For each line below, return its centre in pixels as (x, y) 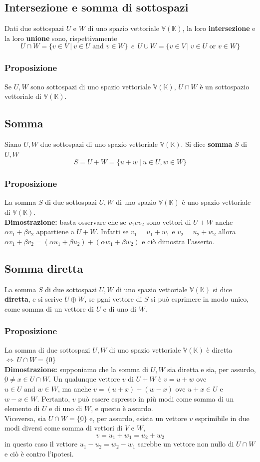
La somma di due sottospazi (47, 349)
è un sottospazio (225, 86)
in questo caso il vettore (41, 444)
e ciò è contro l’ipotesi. (39, 453)
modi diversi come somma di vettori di (64, 428)
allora (227, 231)
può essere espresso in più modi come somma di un (156, 398)
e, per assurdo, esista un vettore (138, 418)
